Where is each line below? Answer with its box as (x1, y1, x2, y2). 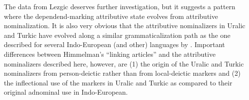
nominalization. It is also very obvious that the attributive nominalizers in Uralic (4, 20, 246, 31)
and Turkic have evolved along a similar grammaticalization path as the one (4, 30, 231, 40)
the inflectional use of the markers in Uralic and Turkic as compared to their (4, 77, 232, 87)
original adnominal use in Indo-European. (4, 87, 128, 97)
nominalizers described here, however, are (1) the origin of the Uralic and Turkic (4, 58, 244, 68)
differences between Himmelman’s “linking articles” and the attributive (4, 49, 216, 59)
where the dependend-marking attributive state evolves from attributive (4, 11, 218, 21)
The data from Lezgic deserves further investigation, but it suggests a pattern (4, 1, 235, 11)
